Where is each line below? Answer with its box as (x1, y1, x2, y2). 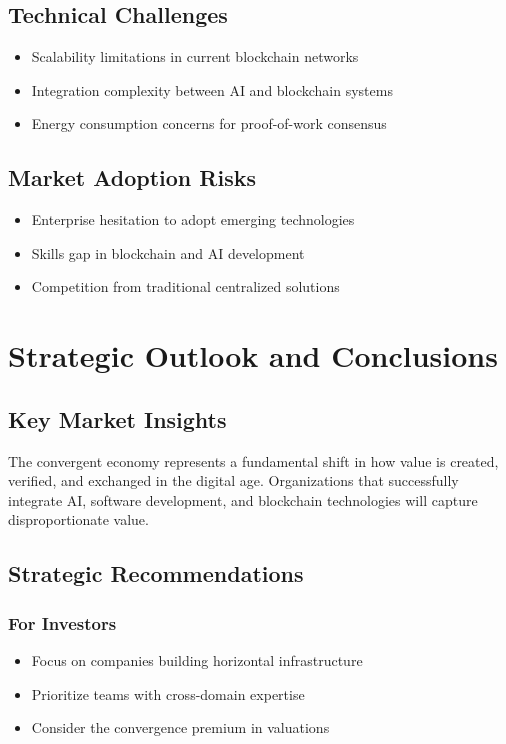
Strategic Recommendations (8, 558, 304, 589)
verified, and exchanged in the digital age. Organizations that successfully (8, 470, 459, 491)
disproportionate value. (8, 509, 149, 530)
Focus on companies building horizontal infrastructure (31, 649, 363, 670)
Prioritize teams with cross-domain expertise (31, 683, 305, 704)
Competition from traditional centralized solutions (31, 276, 340, 297)
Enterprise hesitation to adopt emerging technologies (31, 209, 355, 230)
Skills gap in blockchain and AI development (31, 242, 305, 263)
